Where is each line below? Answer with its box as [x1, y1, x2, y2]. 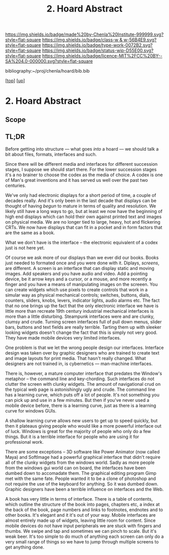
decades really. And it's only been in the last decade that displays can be [5, 197, 157, 203]
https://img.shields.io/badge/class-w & [42, 37, 123, 43]
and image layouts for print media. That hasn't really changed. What [5, 355, 146, 361]
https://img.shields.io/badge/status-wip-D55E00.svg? [42, 47, 154, 53]
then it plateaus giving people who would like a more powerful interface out [5, 423, 162, 429]
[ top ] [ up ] [5, 78, 25, 84]
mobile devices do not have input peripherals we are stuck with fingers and [5, 522, 161, 529]
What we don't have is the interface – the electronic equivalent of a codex [5, 239, 158, 245]
